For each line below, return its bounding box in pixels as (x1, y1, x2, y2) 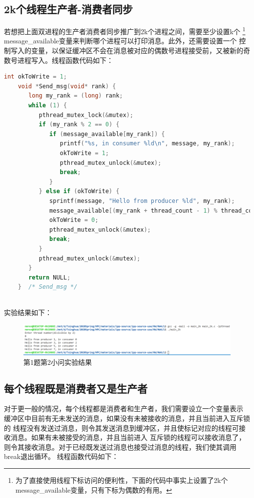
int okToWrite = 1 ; (4, 73, 67, 80)
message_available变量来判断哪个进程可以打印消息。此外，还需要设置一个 (4, 36, 237, 46)
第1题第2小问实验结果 (23, 357, 92, 367)
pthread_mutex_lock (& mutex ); (39, 111, 133, 119)
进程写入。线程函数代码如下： (17, 55, 113, 65)
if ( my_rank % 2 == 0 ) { (39, 121, 120, 128)
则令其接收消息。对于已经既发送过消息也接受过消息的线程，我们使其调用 (4, 441, 236, 452)
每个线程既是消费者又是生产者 (4, 380, 148, 396)
